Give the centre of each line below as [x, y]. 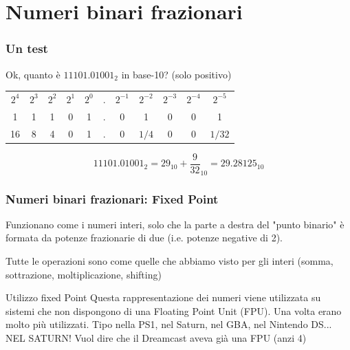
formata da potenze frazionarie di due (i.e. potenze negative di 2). [144, 238]
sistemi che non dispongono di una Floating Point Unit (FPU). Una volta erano [174, 310]
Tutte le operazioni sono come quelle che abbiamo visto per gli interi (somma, [169, 260]
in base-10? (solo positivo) [176, 74]
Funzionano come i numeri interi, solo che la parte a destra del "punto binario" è [175, 224]
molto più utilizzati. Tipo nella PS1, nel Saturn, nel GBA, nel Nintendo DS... [169, 324]
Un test [27, 48]
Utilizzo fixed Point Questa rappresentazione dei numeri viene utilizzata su [163, 297]
